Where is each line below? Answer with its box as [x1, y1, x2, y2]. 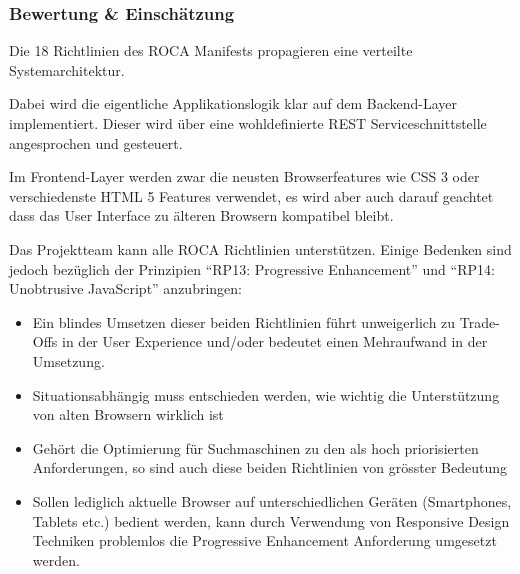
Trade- [459, 311, 500, 332]
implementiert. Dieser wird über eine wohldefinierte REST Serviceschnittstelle [9, 113, 487, 133]
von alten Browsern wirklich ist [32, 404, 224, 425]
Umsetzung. [32, 350, 105, 371]
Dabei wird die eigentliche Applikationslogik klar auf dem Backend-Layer [9, 93, 458, 114]
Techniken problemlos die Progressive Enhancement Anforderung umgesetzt [32, 530, 497, 551]
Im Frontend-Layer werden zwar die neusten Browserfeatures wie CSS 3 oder [9, 166, 480, 187]
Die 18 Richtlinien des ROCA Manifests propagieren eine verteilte [9, 40, 413, 61]
